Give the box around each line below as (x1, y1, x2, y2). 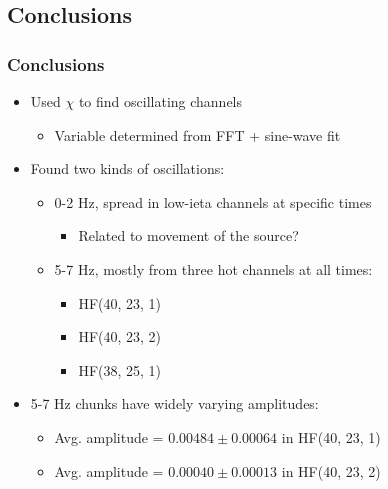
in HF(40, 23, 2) (281, 460, 381, 481)
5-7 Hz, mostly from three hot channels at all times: (54, 258, 373, 279)
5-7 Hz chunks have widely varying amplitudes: (30, 393, 319, 414)
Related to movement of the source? (78, 225, 299, 246)
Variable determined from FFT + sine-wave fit (54, 124, 341, 145)
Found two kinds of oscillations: (30, 158, 225, 179)
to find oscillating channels (78, 91, 243, 111)
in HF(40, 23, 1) (281, 426, 381, 447)
